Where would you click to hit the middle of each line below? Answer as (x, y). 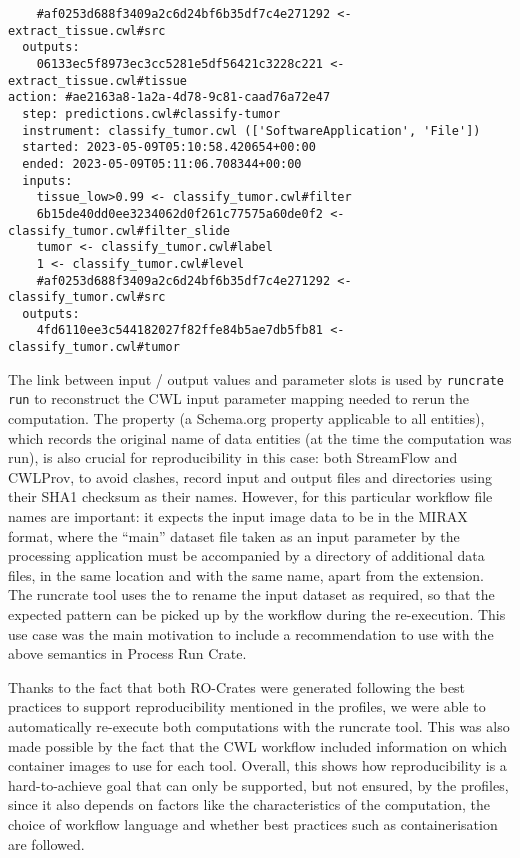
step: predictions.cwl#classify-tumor (151, 113)
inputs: (47, 180)
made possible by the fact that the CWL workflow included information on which (257, 745)
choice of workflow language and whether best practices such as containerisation (253, 823)
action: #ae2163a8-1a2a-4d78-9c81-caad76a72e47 (169, 97)
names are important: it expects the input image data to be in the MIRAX (238, 516)
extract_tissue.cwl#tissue (97, 80)
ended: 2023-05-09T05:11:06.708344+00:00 (162, 163)
